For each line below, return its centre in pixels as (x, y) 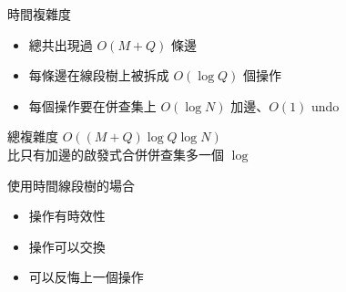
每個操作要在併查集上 (92, 105)
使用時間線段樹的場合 (71, 185)
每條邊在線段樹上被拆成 (99, 75)
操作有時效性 (67, 216)
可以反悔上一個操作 (86, 277)
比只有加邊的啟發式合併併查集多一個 (116, 154)
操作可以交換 (67, 246)
